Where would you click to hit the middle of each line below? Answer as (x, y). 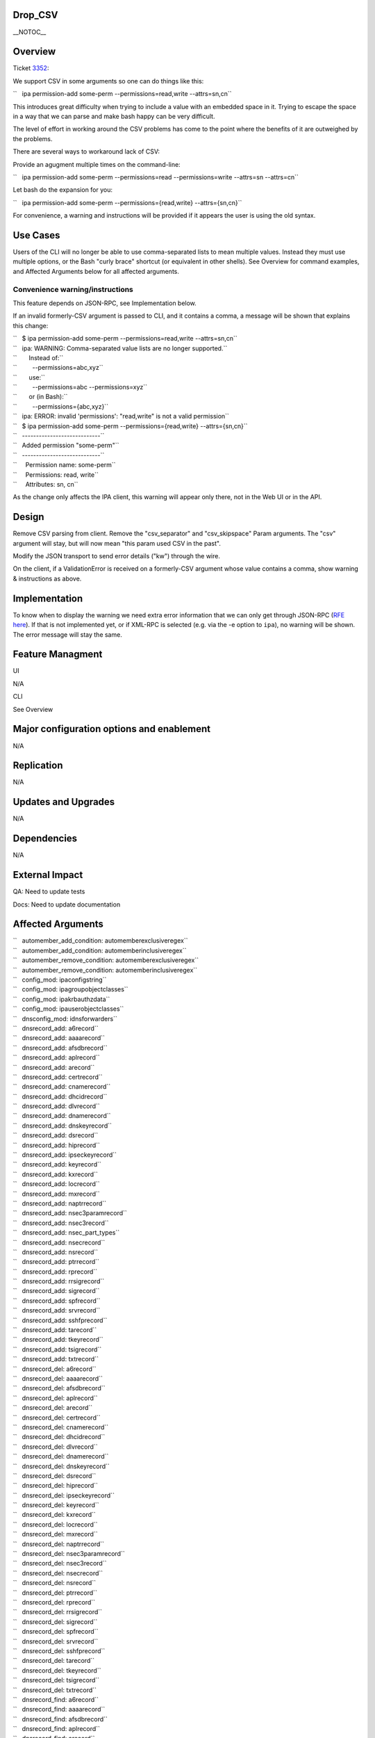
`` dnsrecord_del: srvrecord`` (56, 1641)
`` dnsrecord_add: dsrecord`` (56, 1135)
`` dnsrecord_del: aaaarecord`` (58, 1379)
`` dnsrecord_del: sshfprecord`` (59, 1650)
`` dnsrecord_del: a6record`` (55, 1369)
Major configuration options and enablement (112, 729)
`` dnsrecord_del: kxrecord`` (55, 1515)
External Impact (48, 875)
